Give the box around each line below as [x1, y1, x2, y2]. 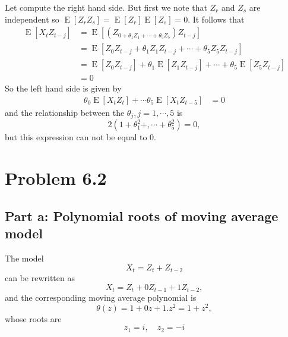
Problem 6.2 [5, 166, 107, 190]
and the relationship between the [5, 106, 125, 118]
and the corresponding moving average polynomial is [5, 291, 197, 304]
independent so [5, 12, 59, 25]
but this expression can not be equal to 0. [5, 131, 156, 143]
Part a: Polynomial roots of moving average [5, 206, 278, 225]
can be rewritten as [5, 272, 75, 284]
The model [5, 251, 44, 264]
